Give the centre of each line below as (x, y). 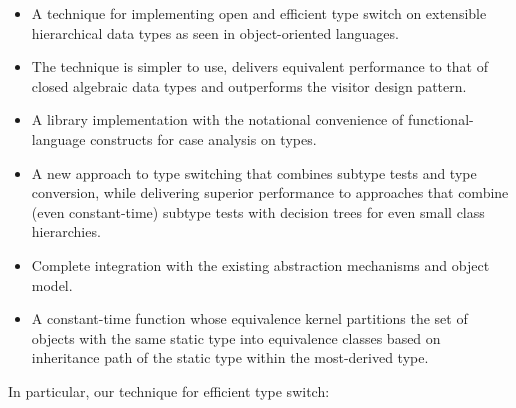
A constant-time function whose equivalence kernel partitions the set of (249, 318)
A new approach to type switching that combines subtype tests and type (254, 172)
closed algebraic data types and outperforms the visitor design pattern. (249, 85)
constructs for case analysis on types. (203, 138)
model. (52, 284)
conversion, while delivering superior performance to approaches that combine (270, 192)
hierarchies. (66, 231)
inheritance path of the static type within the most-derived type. (230, 357)
